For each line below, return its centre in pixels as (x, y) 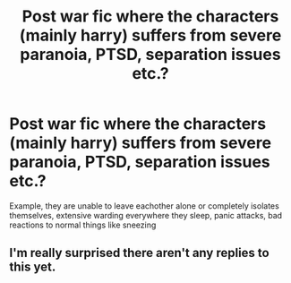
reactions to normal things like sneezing (83, 225)
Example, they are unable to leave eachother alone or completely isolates (144, 206)
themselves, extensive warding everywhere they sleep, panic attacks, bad (146, 215)
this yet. (33, 267)
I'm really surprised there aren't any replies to (140, 253)
